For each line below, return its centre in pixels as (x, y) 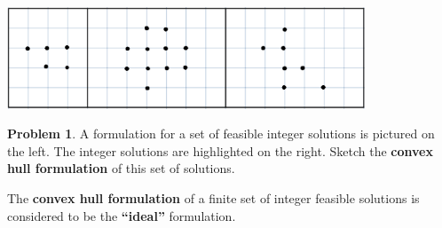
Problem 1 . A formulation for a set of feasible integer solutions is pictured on (221, 134)
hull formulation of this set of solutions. (121, 168)
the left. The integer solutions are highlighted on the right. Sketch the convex (220, 150)
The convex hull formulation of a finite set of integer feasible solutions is (213, 198)
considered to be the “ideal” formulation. (122, 215)
